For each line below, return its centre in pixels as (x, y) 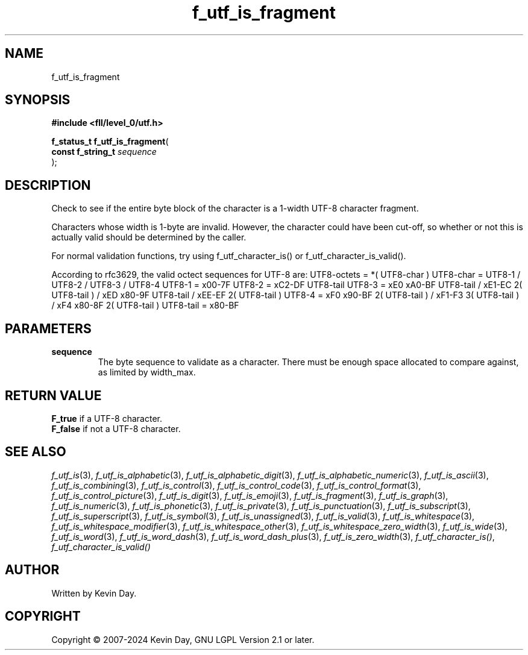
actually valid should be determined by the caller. (149, 237)
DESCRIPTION (48, 185)
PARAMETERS (48, 328)
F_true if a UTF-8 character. (107, 418)
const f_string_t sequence (104, 152)
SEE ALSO (36, 452)
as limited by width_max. (147, 372)
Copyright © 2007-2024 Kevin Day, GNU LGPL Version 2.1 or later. (183, 639)
